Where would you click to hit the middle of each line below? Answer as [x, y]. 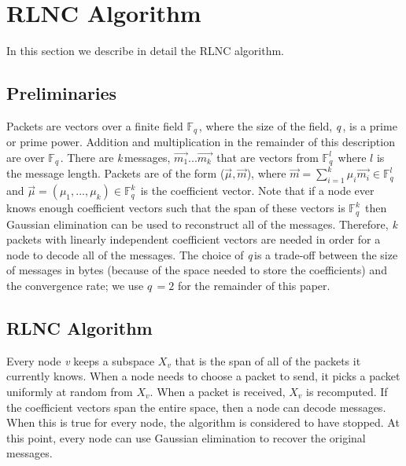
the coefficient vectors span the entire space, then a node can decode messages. [196, 407]
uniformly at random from [70, 392]
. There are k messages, [115, 157]
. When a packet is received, [218, 392]
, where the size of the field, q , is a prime [298, 125]
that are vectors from [268, 157]
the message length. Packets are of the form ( [116, 173]
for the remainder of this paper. [254, 286]
